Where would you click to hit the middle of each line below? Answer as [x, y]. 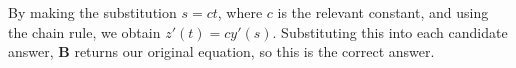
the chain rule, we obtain [84, 31]
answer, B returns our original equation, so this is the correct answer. [221, 51]
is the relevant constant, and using [383, 12]
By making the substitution [92, 12]
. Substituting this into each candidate [390, 31]
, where [240, 12]
